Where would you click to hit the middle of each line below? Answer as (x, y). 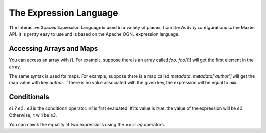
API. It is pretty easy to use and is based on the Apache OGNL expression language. (94, 34)
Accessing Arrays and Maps (53, 48)
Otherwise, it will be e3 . (33, 115)
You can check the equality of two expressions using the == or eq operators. (87, 124)
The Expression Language (64, 13)
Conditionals (29, 96)
